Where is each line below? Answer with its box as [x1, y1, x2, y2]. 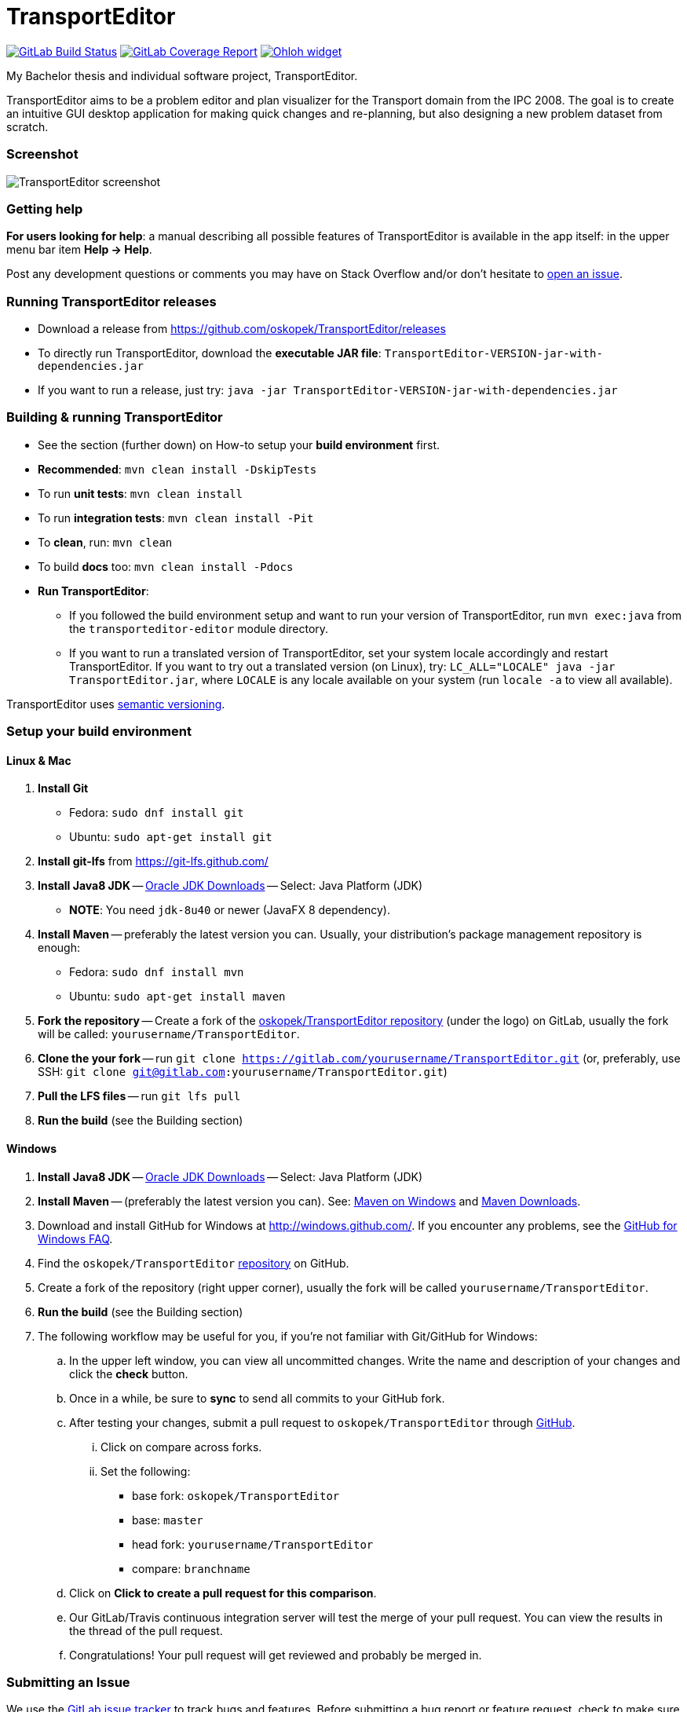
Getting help [6, 200, 83, 217]
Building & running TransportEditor [6, 409, 223, 426]
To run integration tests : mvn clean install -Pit [38, 510, 314, 525]
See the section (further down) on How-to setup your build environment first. [38, 437, 440, 452]
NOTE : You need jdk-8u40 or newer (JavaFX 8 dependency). [69, 903, 390, 917]
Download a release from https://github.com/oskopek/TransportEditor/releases [38, 322, 446, 335]
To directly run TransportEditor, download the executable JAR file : [38, 346, 382, 360]
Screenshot [6, 146, 79, 163]
